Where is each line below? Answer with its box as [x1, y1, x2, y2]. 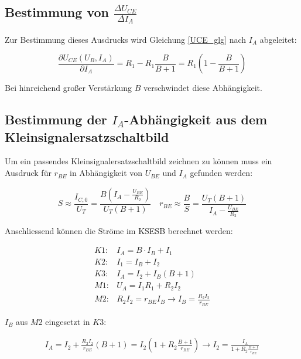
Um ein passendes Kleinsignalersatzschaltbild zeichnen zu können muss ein [5, 155, 272, 167]
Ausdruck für [5, 167, 52, 179]
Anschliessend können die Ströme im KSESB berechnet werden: [5, 225, 233, 237]
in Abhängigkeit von [70, 167, 143, 179]
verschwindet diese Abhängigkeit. [143, 82, 262, 94]
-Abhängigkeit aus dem [124, 110, 268, 128]
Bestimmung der [5, 110, 107, 128]
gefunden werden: [190, 167, 253, 179]
